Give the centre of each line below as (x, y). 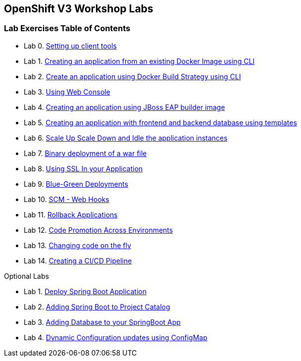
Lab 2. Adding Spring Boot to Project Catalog (97, 307)
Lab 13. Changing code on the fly (77, 245)
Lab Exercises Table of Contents (67, 28)
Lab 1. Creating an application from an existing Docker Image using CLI (139, 61)
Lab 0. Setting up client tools (70, 46)
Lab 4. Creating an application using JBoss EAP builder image (125, 107)
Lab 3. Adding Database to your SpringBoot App (102, 322)
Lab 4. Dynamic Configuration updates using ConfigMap (116, 337)
